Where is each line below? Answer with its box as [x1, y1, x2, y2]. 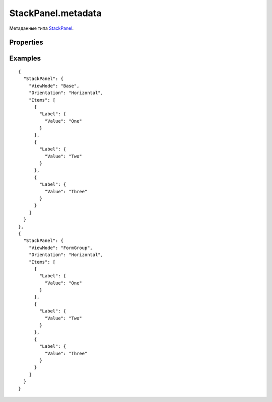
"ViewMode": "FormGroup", [28, 245, 93, 251]
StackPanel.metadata [9, 8, 102, 19]
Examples [9, 54, 41, 63]
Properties [9, 38, 43, 47]
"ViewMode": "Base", [28, 83, 80, 89]
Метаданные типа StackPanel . [9, 25, 74, 31]
